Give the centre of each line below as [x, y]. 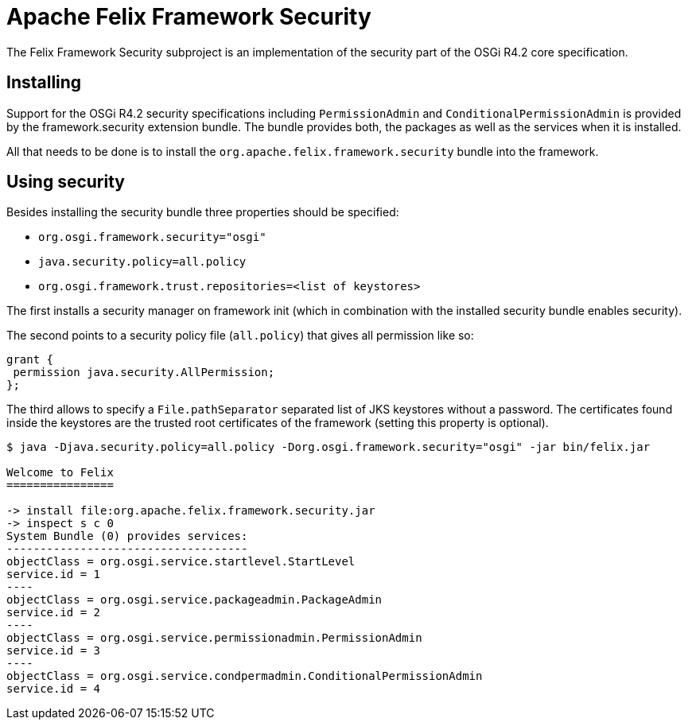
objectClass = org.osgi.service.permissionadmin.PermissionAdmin [214, 638]
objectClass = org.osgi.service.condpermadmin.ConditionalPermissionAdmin [245, 676]
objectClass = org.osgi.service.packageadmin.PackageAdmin [194, 600]
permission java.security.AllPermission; [144, 373]
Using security [66, 182]
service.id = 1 [54, 575]
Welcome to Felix [60, 473]
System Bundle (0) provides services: [127, 536]
